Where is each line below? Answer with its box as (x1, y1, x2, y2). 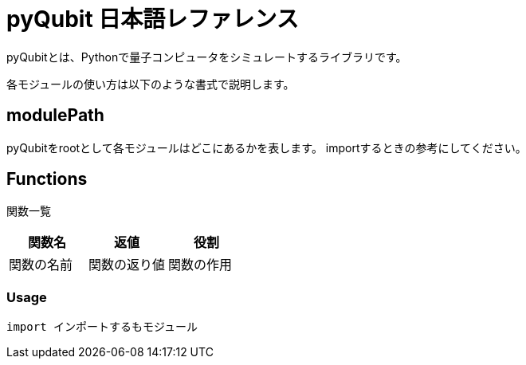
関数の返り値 (88, 257, 166, 273)
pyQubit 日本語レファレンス (6, 6, 299, 33)
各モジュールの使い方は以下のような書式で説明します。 (6, 77, 295, 91)
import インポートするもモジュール (6, 320, 198, 334)
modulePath (6, 105, 104, 126)
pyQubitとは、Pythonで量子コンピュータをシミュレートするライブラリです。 (6, 49, 407, 64)
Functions (6, 169, 88, 190)
